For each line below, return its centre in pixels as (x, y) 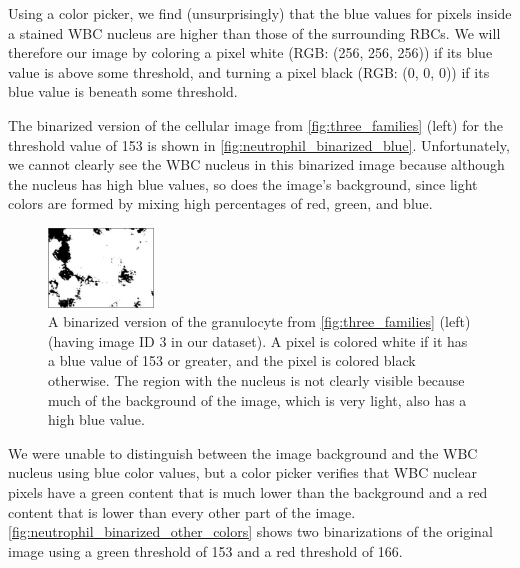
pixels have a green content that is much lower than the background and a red (248, 491)
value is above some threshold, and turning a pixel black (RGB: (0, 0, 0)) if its (249, 71)
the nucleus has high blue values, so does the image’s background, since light (243, 183)
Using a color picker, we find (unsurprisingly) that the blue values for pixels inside (260, 13)
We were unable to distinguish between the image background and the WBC (243, 452)
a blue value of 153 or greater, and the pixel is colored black (232, 360)
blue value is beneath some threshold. (123, 91)
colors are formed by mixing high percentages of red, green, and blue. (220, 203)
